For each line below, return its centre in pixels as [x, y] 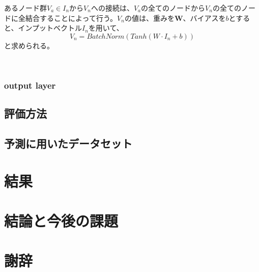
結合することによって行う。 [71, 18]
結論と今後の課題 [61, 220]
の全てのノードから [173, 8]
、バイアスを [204, 18]
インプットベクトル [50, 28]
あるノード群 [25, 8]
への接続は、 [112, 8]
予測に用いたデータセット [68, 143]
